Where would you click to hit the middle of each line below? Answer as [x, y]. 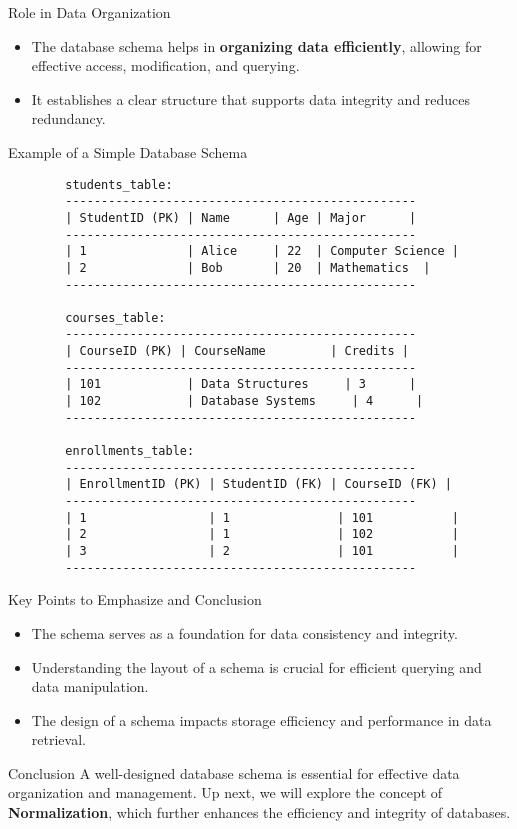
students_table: [119, 184]
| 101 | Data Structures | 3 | [241, 384]
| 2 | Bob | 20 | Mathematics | [248, 267]
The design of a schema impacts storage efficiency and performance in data [261, 719]
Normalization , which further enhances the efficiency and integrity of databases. [259, 812]
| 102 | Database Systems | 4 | [244, 401]
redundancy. [68, 118]
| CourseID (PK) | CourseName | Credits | [237, 351]
